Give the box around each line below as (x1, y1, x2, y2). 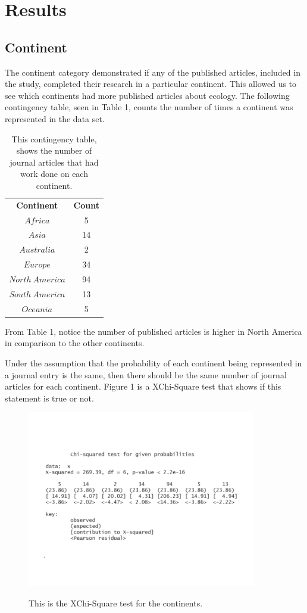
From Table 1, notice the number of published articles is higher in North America (5, 325, 302, 337)
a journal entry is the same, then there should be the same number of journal (5, 368, 287, 381)
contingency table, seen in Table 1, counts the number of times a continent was (5, 101, 293, 113)
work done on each (20, 167, 88, 180)
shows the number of (16, 144, 92, 157)
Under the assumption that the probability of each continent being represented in (5, 356, 302, 369)
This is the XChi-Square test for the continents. (29, 596, 203, 609)
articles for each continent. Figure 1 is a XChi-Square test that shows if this (5, 380, 281, 393)
